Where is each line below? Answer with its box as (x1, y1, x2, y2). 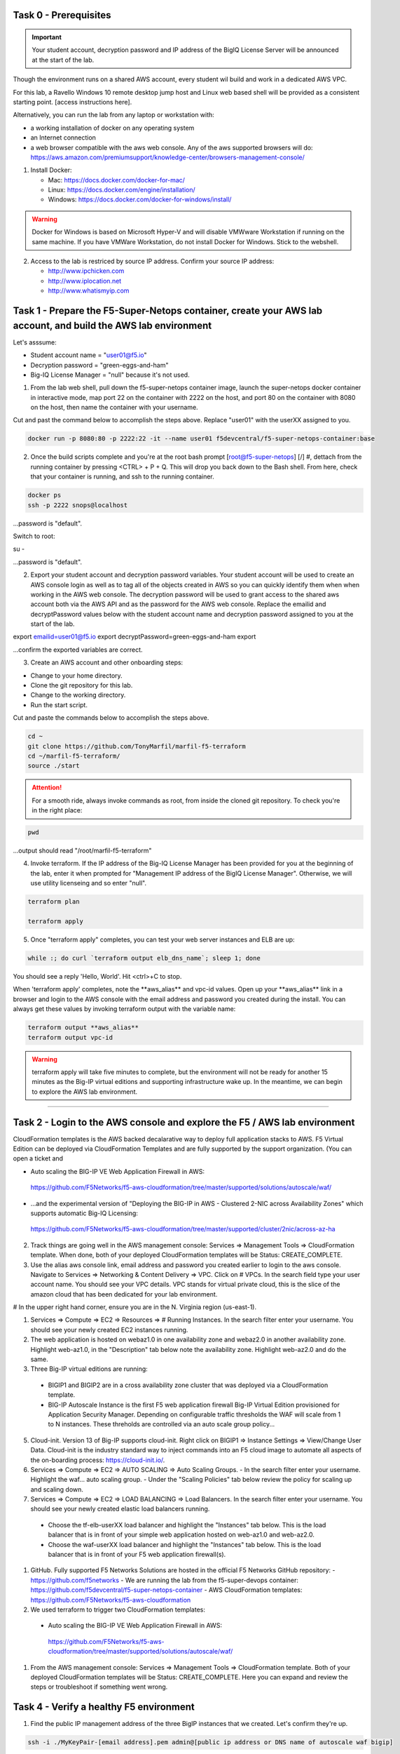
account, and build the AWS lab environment (13, 319, 212, 331)
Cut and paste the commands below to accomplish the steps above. (13, 714, 209, 722)
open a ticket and (13, 1154, 63, 1163)
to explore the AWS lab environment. (32, 1087, 138, 1096)
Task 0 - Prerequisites (13, 9, 111, 21)
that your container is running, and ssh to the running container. (30, 472, 215, 481)
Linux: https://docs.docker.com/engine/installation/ (48, 186, 195, 194)
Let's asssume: (13, 337, 57, 347)
